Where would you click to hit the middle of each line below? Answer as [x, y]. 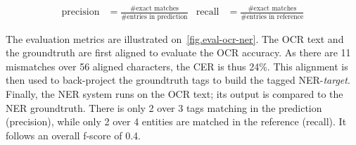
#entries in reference [272, 17]
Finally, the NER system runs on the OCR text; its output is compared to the [174, 94]
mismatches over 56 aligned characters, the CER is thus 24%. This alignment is [177, 66]
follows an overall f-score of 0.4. [73, 135]
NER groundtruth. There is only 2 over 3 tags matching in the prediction [164, 107]
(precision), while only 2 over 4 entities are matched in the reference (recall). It [176, 121]
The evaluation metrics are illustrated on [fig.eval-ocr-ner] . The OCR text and [175, 38]
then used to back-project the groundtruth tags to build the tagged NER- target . [178, 80]
